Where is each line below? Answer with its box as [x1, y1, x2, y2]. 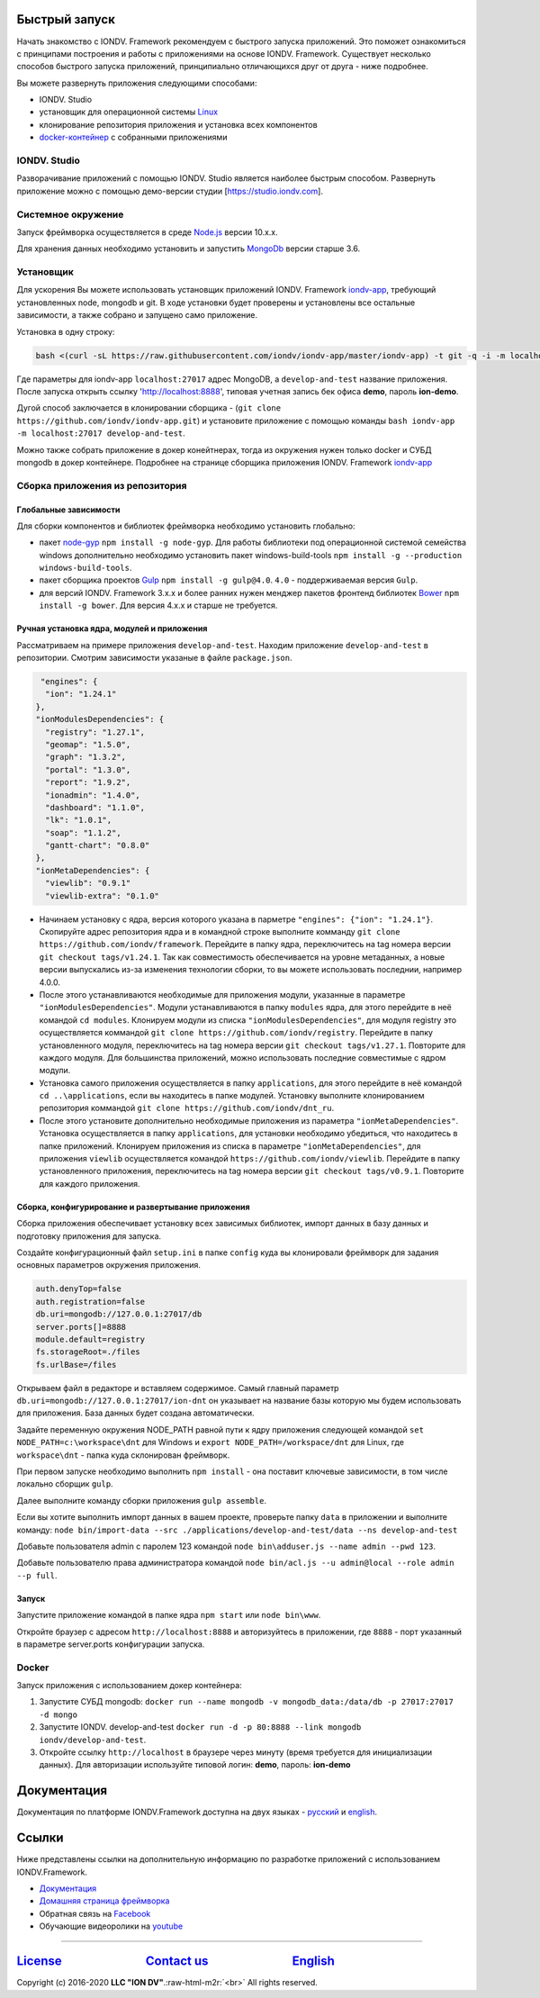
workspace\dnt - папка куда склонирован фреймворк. [16, 1450, 230, 1460]
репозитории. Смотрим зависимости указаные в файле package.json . [16, 653, 292, 664]
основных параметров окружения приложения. [16, 1260, 202, 1270]
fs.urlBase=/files [35, 1360, 117, 1370]
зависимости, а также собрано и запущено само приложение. [16, 310, 258, 321]
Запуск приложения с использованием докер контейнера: [16, 1680, 242, 1691]
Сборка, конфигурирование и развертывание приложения [16, 1201, 251, 1212]
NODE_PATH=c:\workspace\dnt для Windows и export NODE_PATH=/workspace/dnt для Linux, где [16, 1437, 405, 1448]
